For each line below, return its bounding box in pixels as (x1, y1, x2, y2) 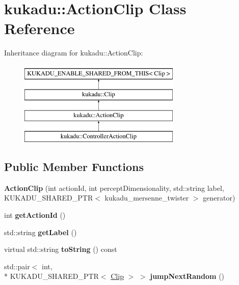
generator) (203, 192, 235, 203)
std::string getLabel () (4, 226, 77, 237)
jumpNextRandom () (150, 271, 225, 281)
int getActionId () (4, 210, 66, 220)
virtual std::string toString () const (4, 244, 117, 254)
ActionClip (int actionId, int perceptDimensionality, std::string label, (4, 182, 224, 193)
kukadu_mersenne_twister (104, 192, 189, 203)
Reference (4, 18, 75, 39)
